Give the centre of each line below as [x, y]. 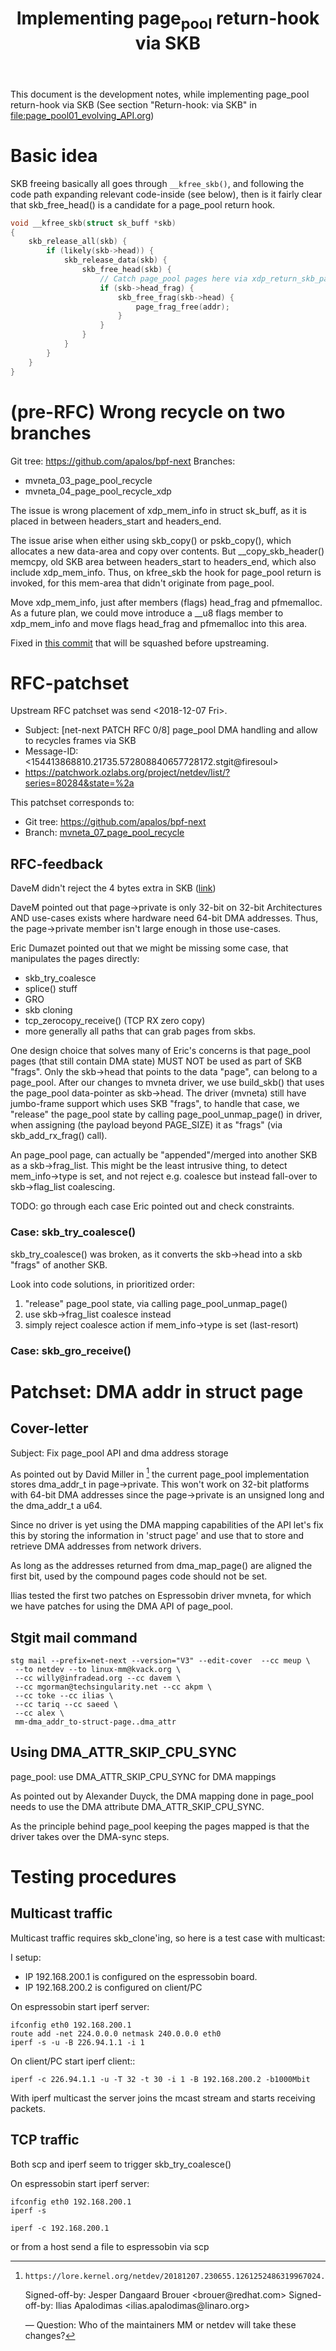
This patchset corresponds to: [72, 803]
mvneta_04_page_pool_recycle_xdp [98, 491]
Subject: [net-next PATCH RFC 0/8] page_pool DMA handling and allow [171, 730]
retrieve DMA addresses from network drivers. [106, 1546]
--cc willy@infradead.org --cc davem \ [98, 1678]
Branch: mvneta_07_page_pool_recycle [104, 833]
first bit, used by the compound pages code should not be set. [139, 1576]
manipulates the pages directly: [75, 959]
